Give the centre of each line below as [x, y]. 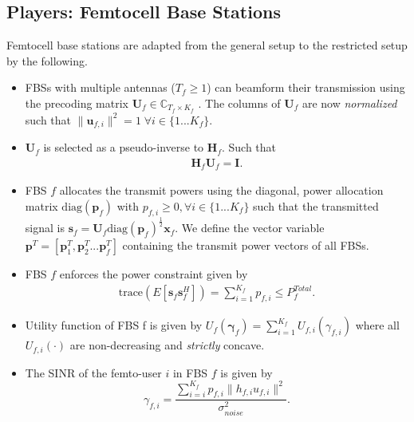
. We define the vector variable [250, 228]
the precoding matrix [77, 103]
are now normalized [349, 103]
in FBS [190, 372]
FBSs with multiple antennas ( [100, 87]
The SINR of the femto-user [93, 372]
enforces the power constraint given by [154, 274]
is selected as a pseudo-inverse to [124, 147]
